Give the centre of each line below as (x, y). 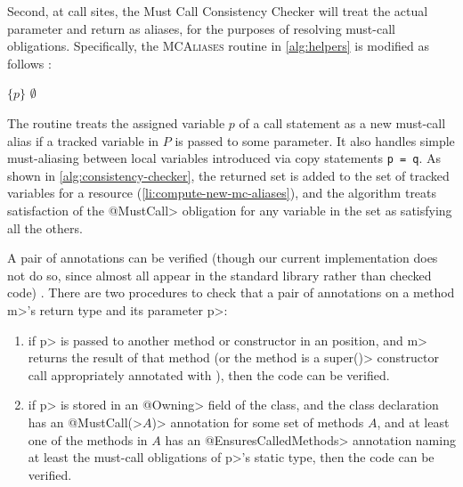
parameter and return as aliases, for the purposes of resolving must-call (201, 28)
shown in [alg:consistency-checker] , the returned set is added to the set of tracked (228, 175)
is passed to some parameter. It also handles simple (315, 140)
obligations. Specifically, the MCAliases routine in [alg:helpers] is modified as (219, 46)
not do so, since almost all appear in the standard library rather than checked (219, 275)
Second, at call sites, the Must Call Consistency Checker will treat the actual (218, 11)
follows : (29, 63)
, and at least (413, 422)
